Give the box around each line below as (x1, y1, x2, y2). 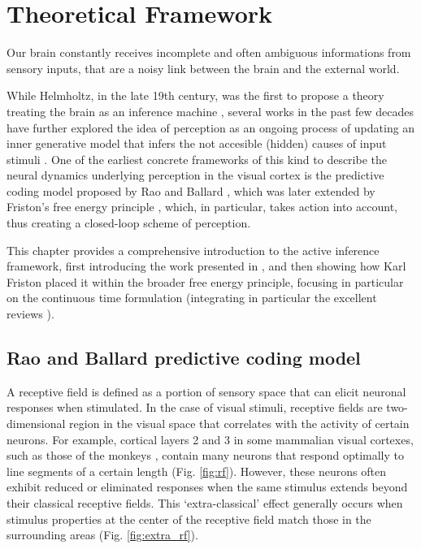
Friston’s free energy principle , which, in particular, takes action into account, (7, 198, 397, 215)
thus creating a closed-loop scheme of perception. (7, 214, 251, 231)
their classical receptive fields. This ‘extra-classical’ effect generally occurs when (7, 494, 403, 511)
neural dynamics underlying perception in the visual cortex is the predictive (7, 166, 384, 184)
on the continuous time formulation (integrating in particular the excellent (7, 289, 377, 306)
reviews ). (7, 305, 54, 322)
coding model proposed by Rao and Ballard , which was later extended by (7, 182, 375, 199)
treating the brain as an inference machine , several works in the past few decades (7, 102, 414, 119)
